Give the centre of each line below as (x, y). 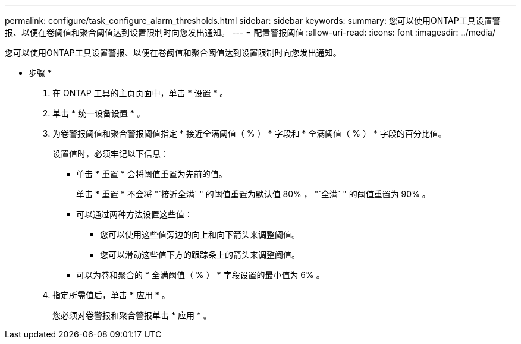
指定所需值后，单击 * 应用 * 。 (111, 295)
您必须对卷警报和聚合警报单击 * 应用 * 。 (132, 315)
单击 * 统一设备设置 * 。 (99, 113)
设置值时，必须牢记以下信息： (111, 154)
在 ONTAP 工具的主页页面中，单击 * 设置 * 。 (140, 93)
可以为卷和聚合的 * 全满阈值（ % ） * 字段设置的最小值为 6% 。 (200, 275)
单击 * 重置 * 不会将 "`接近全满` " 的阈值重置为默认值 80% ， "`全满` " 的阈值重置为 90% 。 (253, 194)
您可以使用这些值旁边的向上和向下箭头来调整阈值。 (200, 234)
